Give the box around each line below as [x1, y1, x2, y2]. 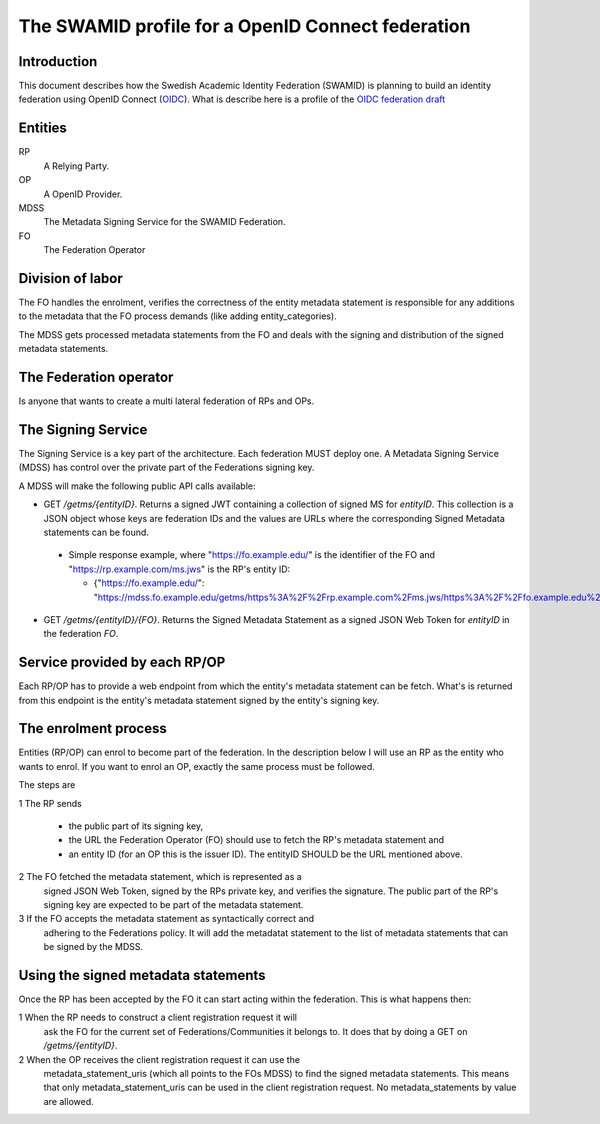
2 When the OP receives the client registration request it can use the [18, 1053, 300, 1065]
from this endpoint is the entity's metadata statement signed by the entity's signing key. [18, 694, 380, 706]
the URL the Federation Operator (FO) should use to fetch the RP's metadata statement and [68, 834, 445, 846]
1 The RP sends [18, 797, 82, 809]
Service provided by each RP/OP [18, 654, 226, 671]
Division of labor [18, 270, 124, 287]
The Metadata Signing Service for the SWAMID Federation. [43, 216, 286, 228]
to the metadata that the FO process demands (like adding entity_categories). [18, 310, 337, 322]
